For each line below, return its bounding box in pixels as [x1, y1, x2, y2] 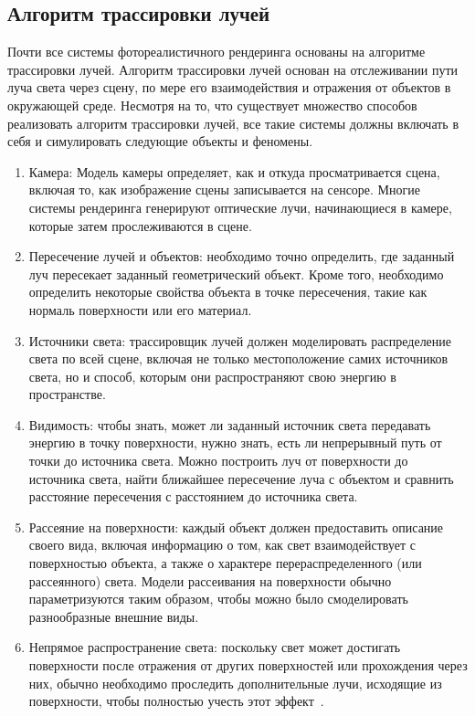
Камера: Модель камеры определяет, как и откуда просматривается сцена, [28, 162, 440, 181]
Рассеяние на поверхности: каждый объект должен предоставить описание [28, 517, 444, 536]
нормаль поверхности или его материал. [28, 300, 252, 319]
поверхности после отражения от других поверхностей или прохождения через [28, 656, 468, 675]
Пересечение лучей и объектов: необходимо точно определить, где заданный [28, 247, 455, 266]
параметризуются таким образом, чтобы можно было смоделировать [28, 589, 408, 608]
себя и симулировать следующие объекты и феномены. [7, 132, 313, 151]
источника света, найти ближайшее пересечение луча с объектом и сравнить [28, 469, 454, 488]
